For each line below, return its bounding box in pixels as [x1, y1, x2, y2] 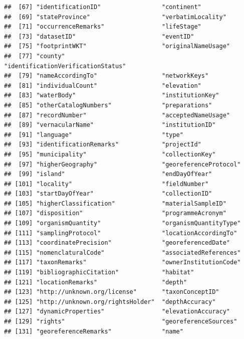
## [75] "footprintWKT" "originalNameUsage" [4, 43, 230, 50]
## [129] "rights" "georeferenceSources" [4, 318, 237, 325]
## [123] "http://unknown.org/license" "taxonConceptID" [4, 288, 219, 296]
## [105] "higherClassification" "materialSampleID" [4, 200, 226, 207]
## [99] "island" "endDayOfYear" [4, 171, 212, 178]
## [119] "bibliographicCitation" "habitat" [4, 269, 194, 276]
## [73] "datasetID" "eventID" [4, 33, 194, 40]
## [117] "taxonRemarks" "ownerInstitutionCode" [4, 259, 241, 266]
